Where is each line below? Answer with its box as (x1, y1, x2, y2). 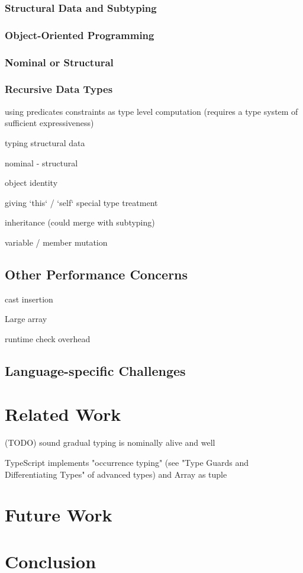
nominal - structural (5, 156, 78, 169)
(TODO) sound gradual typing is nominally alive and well (5, 436, 215, 449)
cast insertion (5, 292, 53, 305)
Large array (5, 313, 47, 325)
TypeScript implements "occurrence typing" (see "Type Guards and (5, 456, 249, 468)
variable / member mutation (5, 236, 108, 248)
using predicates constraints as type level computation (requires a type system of (5, 105, 298, 117)
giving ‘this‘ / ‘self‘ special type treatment (5, 196, 158, 208)
